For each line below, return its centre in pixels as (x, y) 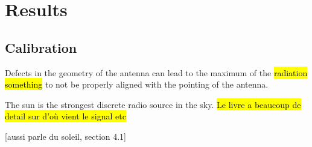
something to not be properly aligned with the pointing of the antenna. (137, 84)
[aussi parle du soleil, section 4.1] (66, 136)
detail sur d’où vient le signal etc (65, 116)
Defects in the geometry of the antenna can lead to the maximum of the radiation (156, 72)
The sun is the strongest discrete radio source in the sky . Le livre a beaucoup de (153, 104)
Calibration (41, 47)
